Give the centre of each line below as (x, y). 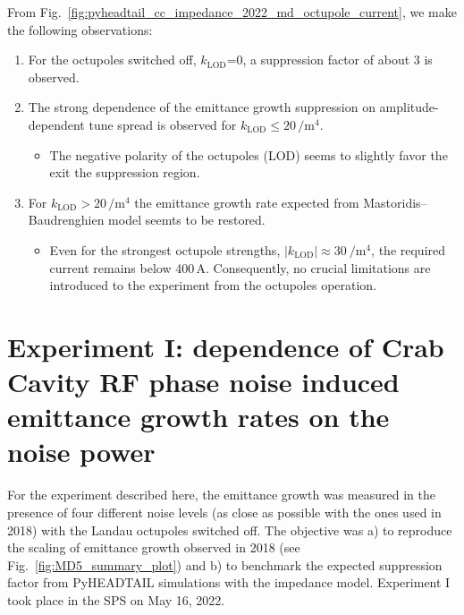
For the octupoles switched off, (112, 60)
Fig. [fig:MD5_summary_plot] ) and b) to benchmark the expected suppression (225, 564)
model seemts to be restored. (187, 220)
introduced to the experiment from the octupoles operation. (213, 285)
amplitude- (409, 107)
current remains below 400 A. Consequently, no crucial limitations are (240, 267)
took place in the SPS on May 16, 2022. (116, 599)
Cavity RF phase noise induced (203, 382)
